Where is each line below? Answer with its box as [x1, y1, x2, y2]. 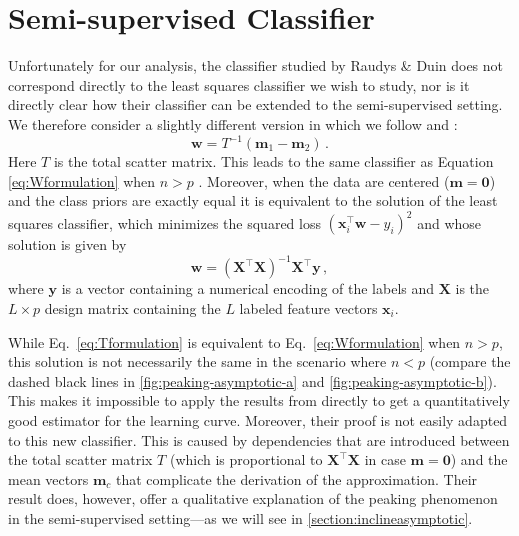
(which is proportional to [169, 449, 323, 470]
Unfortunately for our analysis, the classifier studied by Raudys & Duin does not [8, 55, 504, 76]
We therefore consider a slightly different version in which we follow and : [8, 113, 458, 134]
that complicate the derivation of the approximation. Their [115, 468, 478, 489]
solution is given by [8, 234, 127, 255]
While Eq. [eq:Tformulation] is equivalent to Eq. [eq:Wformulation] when [8, 331, 461, 352]
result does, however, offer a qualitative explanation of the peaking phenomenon [8, 488, 498, 509]
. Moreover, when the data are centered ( [198, 170, 450, 191]
